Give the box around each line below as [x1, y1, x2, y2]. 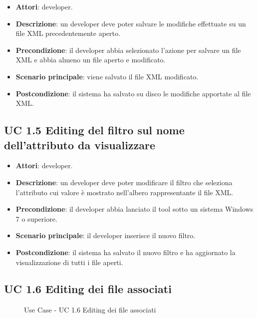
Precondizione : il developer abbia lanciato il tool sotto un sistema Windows [15, 204, 254, 214]
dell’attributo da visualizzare [4, 137, 156, 152]
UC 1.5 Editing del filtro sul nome [4, 122, 185, 138]
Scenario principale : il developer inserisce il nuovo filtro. [15, 230, 196, 241]
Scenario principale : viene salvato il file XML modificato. [15, 71, 199, 81]
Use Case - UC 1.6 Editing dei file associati [24, 305, 156, 315]
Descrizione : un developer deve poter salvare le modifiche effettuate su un [15, 18, 246, 28]
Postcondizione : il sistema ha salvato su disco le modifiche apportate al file [15, 88, 251, 98]
